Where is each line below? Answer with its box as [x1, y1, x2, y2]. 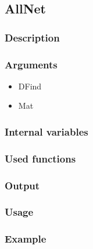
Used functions [5, 151, 76, 165]
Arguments [5, 57, 58, 71]
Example [5, 231, 46, 246]
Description [5, 30, 60, 44]
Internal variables [5, 124, 88, 139]
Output [5, 178, 40, 192]
